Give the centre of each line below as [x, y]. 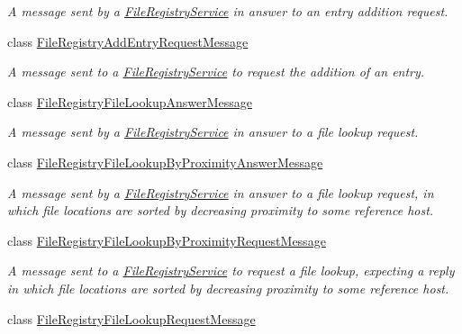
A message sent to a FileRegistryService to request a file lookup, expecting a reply [231, 271]
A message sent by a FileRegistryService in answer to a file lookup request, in [221, 192]
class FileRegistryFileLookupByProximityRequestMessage [167, 240]
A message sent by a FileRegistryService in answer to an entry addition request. [228, 11]
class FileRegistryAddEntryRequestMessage [128, 41]
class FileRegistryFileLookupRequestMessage [131, 318]
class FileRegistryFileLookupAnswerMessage [130, 101]
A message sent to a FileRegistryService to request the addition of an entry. [216, 72]
